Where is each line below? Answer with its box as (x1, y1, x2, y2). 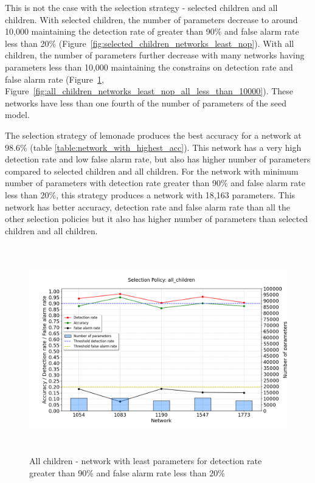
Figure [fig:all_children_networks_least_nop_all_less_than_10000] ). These (5, 85, 294, 97)
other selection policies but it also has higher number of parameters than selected (5, 212, 308, 225)
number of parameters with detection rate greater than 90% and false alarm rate (5, 176, 305, 189)
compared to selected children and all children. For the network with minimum (5, 164, 299, 177)
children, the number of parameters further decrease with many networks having (5, 49, 305, 61)
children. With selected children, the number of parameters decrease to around (5, 13, 298, 26)
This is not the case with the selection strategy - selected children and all (5, 1, 278, 13)
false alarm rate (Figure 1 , (5, 72, 104, 85)
